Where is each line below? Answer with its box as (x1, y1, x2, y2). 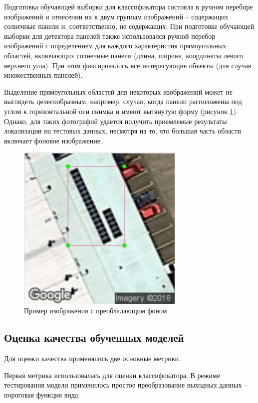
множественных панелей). (4, 70, 83, 80)
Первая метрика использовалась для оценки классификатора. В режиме (4, 370, 220, 380)
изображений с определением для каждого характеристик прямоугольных (4, 40, 227, 51)
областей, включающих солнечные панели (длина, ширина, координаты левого (4, 50, 243, 60)
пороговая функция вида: (4, 389, 80, 400)
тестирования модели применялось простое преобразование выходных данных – (4, 380, 248, 390)
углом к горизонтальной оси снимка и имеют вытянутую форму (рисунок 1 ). (4, 106, 238, 116)
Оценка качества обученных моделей (4, 330, 184, 345)
